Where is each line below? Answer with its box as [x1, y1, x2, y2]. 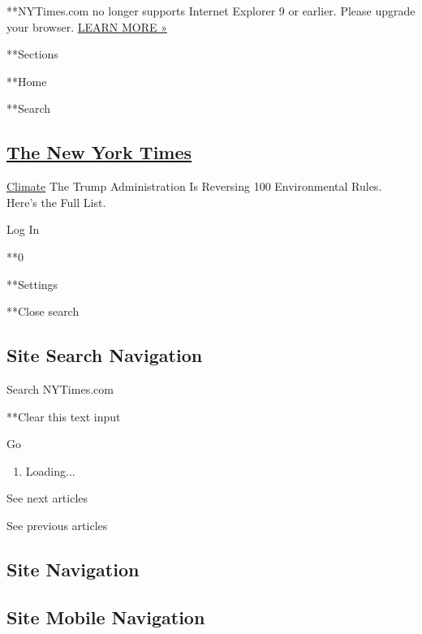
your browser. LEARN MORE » [6, 18, 167, 35]
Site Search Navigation [6, 343, 203, 368]
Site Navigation [6, 556, 140, 581]
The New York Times [6, 140, 192, 165]
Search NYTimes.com [6, 380, 114, 397]
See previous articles [6, 516, 108, 533]
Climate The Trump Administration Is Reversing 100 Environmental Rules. [6, 178, 382, 195]
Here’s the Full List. [6, 193, 106, 210]
